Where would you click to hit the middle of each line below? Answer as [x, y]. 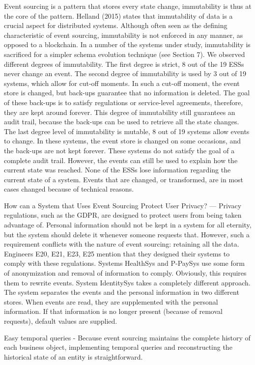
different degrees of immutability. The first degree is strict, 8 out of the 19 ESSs [124, 64]
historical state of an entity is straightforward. [73, 356]
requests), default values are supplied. [61, 321]
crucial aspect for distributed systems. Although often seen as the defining [116, 25]
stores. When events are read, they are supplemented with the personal [111, 301]
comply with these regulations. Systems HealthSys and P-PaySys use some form [124, 263]
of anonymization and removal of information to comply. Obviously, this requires [125, 273]
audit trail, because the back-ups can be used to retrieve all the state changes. [122, 122]
